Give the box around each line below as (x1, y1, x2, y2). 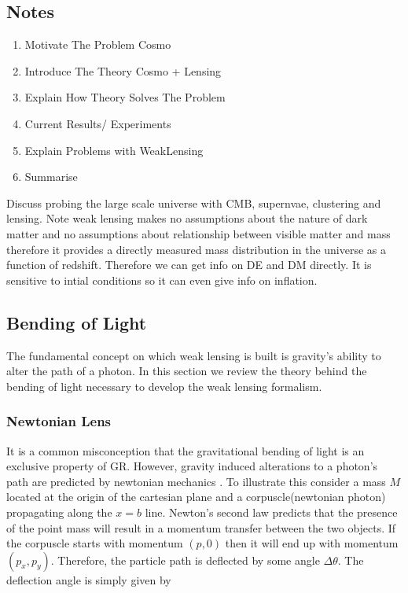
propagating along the (6, 503, 112, 520)
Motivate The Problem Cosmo (24, 36, 171, 53)
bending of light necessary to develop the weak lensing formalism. (6, 378, 322, 394)
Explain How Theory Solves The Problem (24, 89, 226, 105)
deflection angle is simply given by (6, 571, 171, 587)
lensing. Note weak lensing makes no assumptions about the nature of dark (6, 210, 368, 227)
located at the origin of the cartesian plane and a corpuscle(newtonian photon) (6, 488, 386, 505)
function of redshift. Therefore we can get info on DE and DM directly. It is (6, 256, 372, 273)
